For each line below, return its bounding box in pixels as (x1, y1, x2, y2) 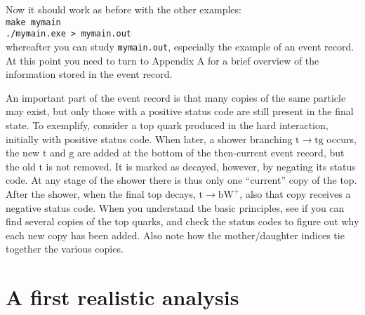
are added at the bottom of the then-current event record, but (77, 145, 345, 160)
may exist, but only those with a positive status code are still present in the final (6, 104, 354, 119)
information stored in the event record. (6, 67, 173, 81)
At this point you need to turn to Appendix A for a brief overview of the (6, 53, 319, 67)
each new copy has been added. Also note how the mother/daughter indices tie (6, 227, 345, 242)
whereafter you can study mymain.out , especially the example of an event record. (6, 39, 354, 53)
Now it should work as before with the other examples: (6, 2, 241, 16)
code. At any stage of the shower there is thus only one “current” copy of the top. (6, 173, 357, 187)
